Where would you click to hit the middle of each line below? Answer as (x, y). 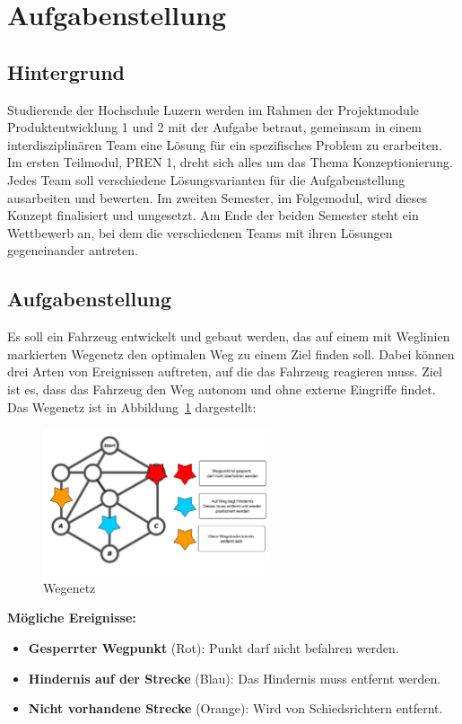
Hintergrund (66, 71)
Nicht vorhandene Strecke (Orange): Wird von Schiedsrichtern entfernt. (235, 708)
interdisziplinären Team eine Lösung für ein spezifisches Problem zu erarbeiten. (225, 144)
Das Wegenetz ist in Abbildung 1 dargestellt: (132, 406)
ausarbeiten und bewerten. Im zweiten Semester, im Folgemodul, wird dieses (218, 197)
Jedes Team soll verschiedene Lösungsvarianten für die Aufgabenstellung (206, 179)
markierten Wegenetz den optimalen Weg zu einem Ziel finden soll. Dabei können (231, 353)
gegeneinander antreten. (73, 250)
